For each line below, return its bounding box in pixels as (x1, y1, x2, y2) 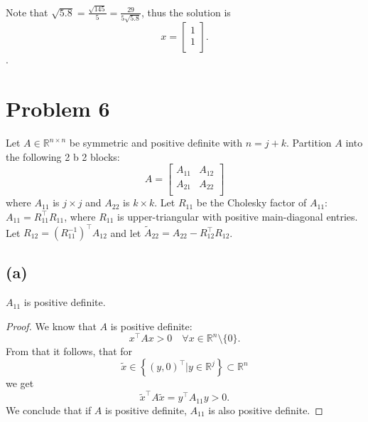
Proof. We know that (6, 318, 97, 333)
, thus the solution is (141, 4, 231, 19)
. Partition (286, 135, 332, 150)
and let (110, 225, 141, 239)
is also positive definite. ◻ (208, 402, 323, 417)
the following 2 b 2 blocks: (6, 149, 120, 164)
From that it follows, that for (6, 344, 133, 359)
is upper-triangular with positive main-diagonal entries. (117, 209, 358, 223)
